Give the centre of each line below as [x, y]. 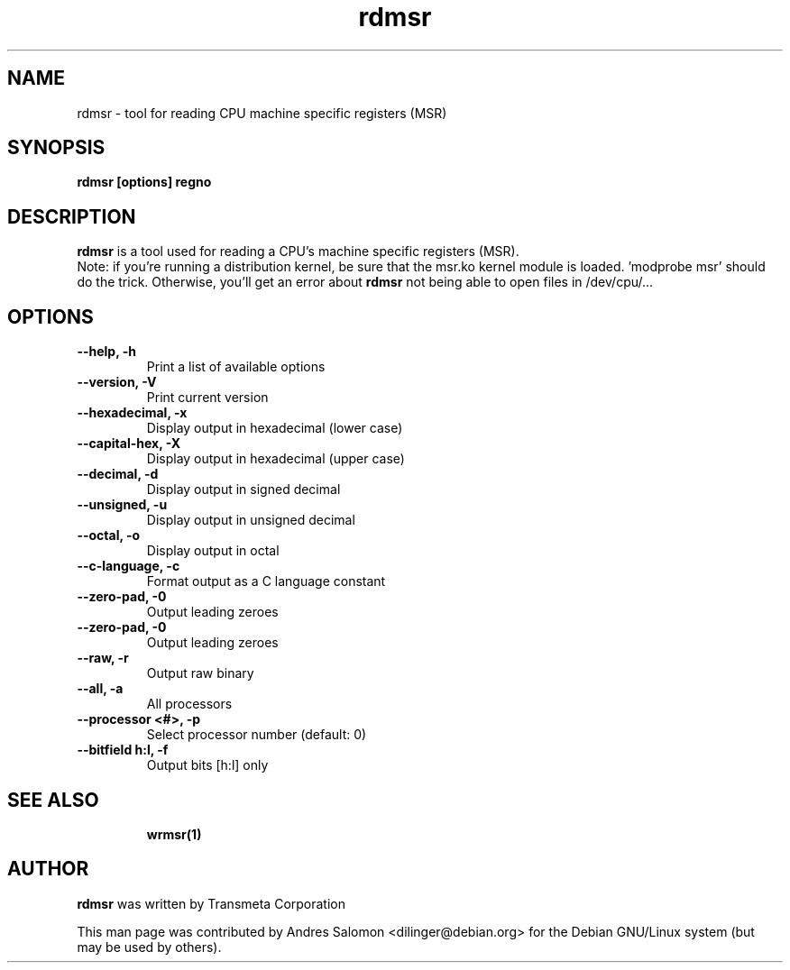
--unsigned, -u [122, 505]
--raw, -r [103, 658]
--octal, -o [109, 535]
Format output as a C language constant [266, 581]
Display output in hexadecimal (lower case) [275, 428]
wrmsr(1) [174, 834]
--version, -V [117, 382]
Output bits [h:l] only [207, 765]
